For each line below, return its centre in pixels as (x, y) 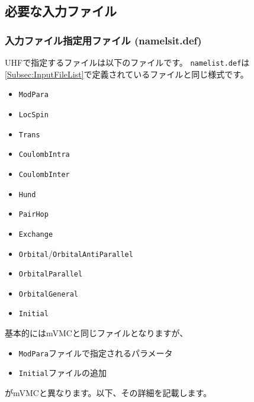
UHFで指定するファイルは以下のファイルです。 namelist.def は (127, 62)
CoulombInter (44, 174)
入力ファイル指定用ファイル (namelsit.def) (103, 40)
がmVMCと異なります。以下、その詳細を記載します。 (108, 393)
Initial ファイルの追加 (62, 373)
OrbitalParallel (51, 274)
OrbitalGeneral (49, 294)
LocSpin (33, 115)
